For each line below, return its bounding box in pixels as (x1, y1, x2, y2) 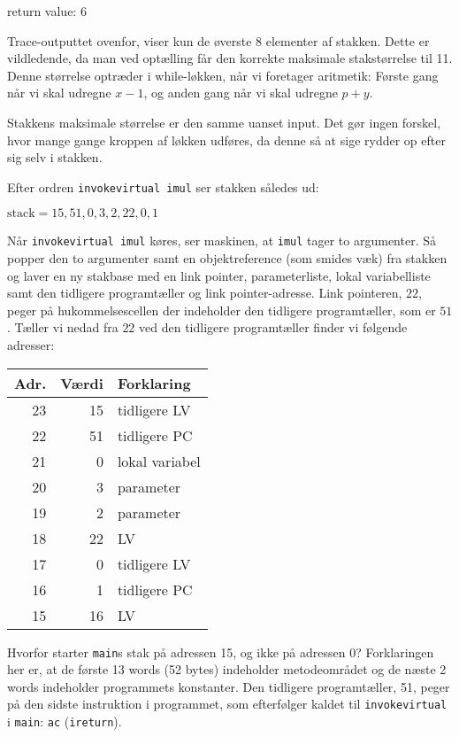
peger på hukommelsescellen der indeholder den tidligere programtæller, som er (7, 300, 436, 319)
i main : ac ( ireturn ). (7, 712, 122, 731)
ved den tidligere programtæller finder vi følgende (139, 318, 408, 337)
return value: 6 (7, 2, 87, 19)
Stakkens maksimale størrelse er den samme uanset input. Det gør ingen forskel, (7, 112, 441, 131)
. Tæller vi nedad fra (7, 318, 119, 337)
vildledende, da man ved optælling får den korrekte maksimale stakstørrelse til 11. (7, 49, 453, 67)
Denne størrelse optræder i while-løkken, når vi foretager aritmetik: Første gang (7, 66, 439, 84)
